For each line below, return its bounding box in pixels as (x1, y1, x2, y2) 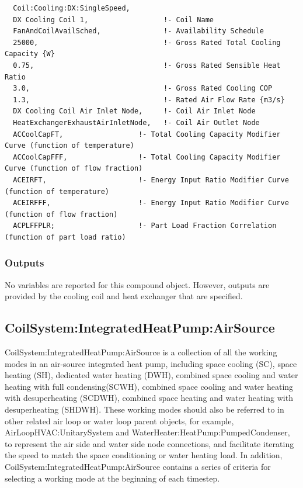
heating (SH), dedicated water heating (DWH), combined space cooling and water (5, 369, 298, 381)
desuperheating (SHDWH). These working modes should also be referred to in (5, 403, 284, 416)
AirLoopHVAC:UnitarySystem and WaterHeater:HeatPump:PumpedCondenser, (5, 426, 290, 438)
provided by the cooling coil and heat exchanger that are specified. (5, 290, 243, 302)
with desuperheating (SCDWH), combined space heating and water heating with (5, 392, 293, 404)
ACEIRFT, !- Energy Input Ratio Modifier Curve (13, 175, 289, 184)
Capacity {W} (5, 50, 55, 58)
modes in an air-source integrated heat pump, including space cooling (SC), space (5, 357, 297, 369)
